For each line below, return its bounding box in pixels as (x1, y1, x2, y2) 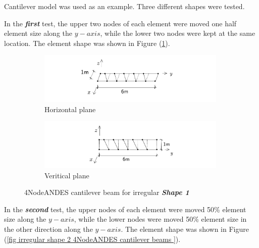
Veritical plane (44, 170, 89, 180)
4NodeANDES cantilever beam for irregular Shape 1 (24, 187, 189, 197)
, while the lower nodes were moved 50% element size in (74, 214, 247, 224)
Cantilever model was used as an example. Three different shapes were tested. (4, 1, 245, 11)
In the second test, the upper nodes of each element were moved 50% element (4, 204, 246, 214)
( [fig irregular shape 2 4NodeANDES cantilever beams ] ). (4, 233, 181, 244)
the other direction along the (4, 224, 93, 234)
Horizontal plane (44, 104, 96, 114)
